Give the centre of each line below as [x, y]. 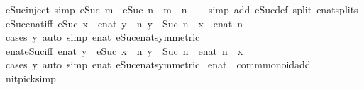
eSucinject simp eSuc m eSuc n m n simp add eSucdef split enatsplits [182, 9]
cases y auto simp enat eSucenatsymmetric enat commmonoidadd [158, 64]
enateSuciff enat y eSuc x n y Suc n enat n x [124, 50]
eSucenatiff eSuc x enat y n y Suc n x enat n [124, 23]
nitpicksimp [31, 78]
